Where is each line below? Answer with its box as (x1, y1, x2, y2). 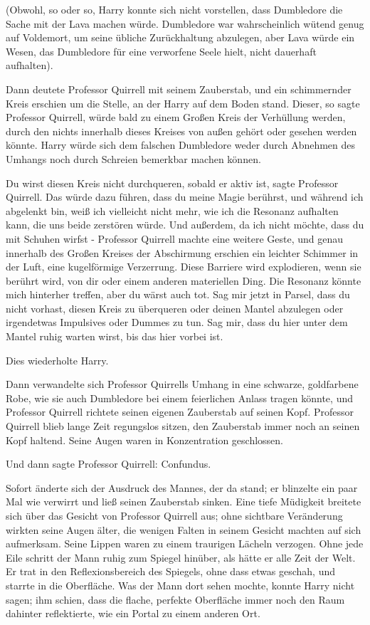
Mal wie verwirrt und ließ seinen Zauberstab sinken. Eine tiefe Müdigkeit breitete (6, 494, 361, 509)
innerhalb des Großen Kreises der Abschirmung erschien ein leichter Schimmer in (6, 245, 359, 260)
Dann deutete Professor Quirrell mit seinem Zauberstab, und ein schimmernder (6, 81, 351, 96)
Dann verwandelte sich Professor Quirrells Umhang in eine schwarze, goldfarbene (6, 377, 359, 392)
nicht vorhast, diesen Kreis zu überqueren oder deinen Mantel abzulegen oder (6, 300, 344, 315)
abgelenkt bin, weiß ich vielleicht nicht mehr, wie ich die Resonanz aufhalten (6, 203, 339, 218)
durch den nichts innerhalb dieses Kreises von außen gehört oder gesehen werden (6, 123, 357, 138)
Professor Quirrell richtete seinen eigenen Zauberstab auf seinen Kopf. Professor (6, 404, 354, 419)
